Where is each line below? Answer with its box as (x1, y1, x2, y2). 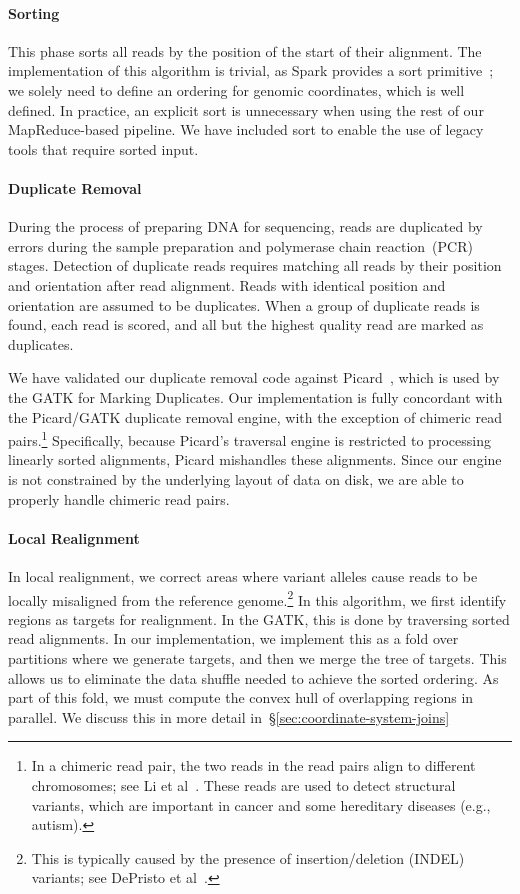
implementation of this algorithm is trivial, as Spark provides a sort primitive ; (8, 60, 494, 81)
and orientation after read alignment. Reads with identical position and (8, 274, 446, 295)
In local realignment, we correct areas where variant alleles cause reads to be (8, 565, 478, 586)
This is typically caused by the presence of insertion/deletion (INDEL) (31, 847, 465, 868)
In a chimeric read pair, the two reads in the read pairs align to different (31, 755, 476, 776)
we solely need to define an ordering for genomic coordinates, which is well (8, 79, 465, 100)
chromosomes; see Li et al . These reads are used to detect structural (31, 774, 456, 795)
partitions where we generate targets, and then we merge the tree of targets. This (8, 647, 507, 668)
